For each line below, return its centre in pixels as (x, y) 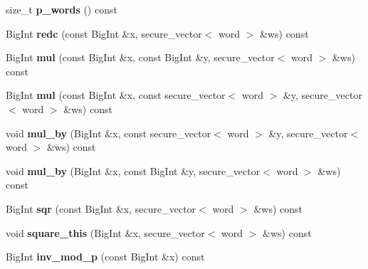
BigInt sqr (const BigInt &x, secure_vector (101, 208)
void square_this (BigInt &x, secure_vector (105, 232)
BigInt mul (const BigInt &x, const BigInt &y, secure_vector (140, 57)
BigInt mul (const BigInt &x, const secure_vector (116, 95)
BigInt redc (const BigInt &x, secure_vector (104, 33)
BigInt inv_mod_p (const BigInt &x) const (105, 257)
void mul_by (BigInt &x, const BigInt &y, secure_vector (133, 170)
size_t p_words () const (62, 9)
